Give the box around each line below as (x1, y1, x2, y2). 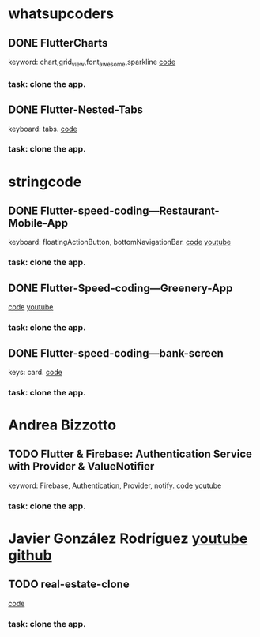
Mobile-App (8, 216, 69, 230)
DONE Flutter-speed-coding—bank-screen (8, 347, 224, 360)
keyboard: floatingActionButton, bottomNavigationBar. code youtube (8, 238, 232, 247)
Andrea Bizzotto (8, 416, 117, 434)
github (8, 546, 53, 564)
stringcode (8, 173, 82, 190)
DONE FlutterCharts (8, 36, 108, 50)
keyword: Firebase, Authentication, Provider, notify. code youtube (8, 481, 222, 490)
